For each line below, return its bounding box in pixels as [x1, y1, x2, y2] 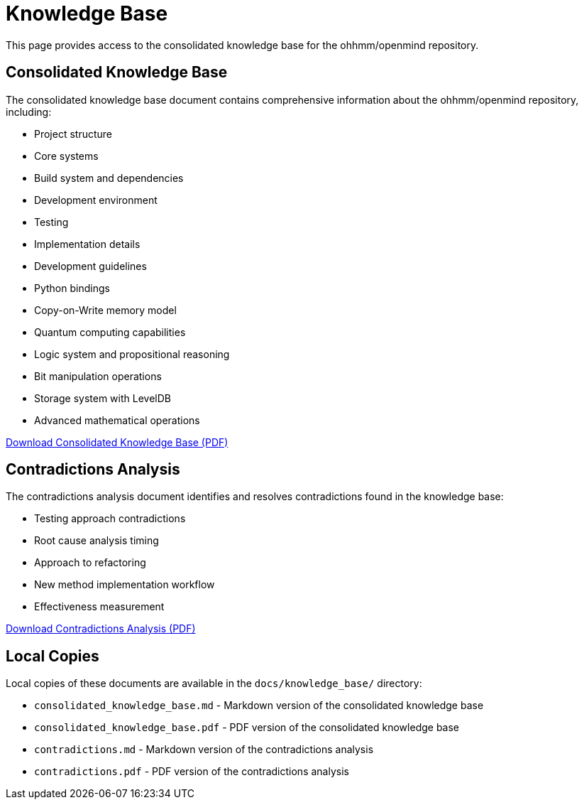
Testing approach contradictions [34, 512, 186, 525]
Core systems [34, 149, 99, 162]
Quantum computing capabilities [34, 325, 186, 338]
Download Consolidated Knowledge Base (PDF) [6, 436, 228, 448]
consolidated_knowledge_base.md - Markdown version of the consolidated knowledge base [34, 699, 484, 712]
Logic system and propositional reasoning [34, 347, 230, 360]
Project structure [34, 127, 113, 140]
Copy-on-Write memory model [34, 303, 177, 316]
